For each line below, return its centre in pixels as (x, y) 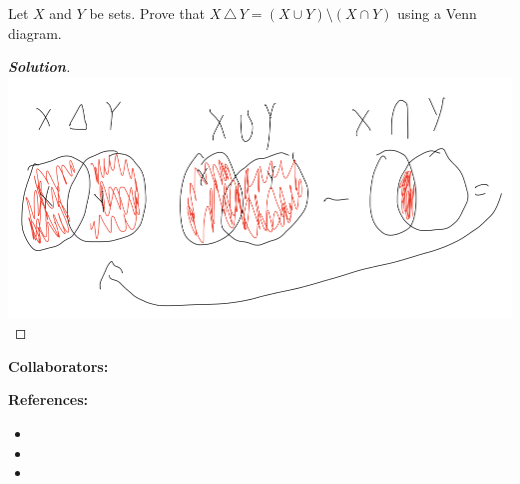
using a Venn (437, 13)
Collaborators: (58, 365)
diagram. (35, 32)
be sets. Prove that (147, 13)
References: (48, 399)
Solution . (39, 66)
